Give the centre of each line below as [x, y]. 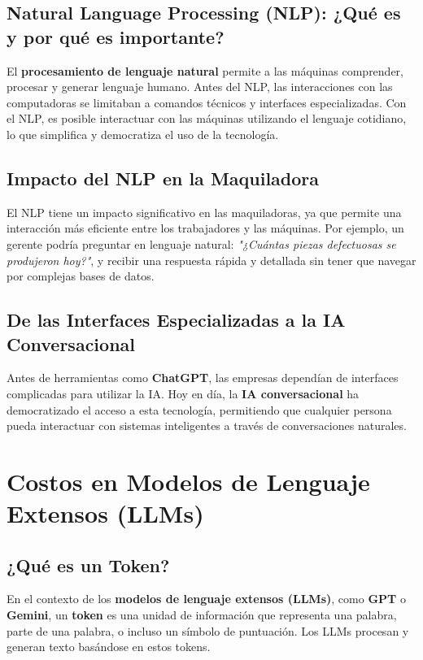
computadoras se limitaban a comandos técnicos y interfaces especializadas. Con [207, 102]
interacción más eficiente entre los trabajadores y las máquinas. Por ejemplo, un [205, 228]
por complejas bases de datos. [81, 276]
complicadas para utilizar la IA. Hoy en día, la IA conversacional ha [183, 393]
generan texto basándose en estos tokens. [109, 647]
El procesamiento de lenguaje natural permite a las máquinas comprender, [205, 70]
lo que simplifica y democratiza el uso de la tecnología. [143, 134]
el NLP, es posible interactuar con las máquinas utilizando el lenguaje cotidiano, [207, 118]
